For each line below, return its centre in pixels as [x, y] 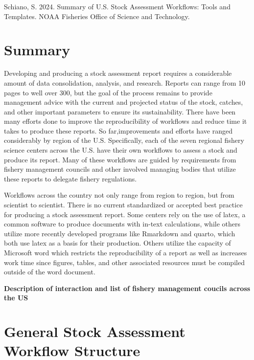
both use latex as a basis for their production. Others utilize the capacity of [117, 243]
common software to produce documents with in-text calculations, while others [122, 224]
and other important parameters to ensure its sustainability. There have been [120, 111]
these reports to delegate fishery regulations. [70, 178]
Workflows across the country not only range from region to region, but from [119, 195]
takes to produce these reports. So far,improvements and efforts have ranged [118, 130]
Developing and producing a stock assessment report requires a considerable [118, 73]
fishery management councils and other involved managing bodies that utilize [120, 169]
